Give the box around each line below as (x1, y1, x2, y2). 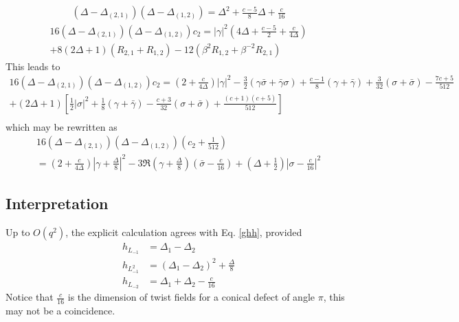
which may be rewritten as (5, 119, 117, 133)
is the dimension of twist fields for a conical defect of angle (67, 290, 315, 304)
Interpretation (5, 193, 109, 214)
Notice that (5, 290, 54, 304)
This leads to (5, 58, 60, 73)
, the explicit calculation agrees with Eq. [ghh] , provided (65, 225, 302, 239)
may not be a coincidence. (5, 303, 115, 317)
